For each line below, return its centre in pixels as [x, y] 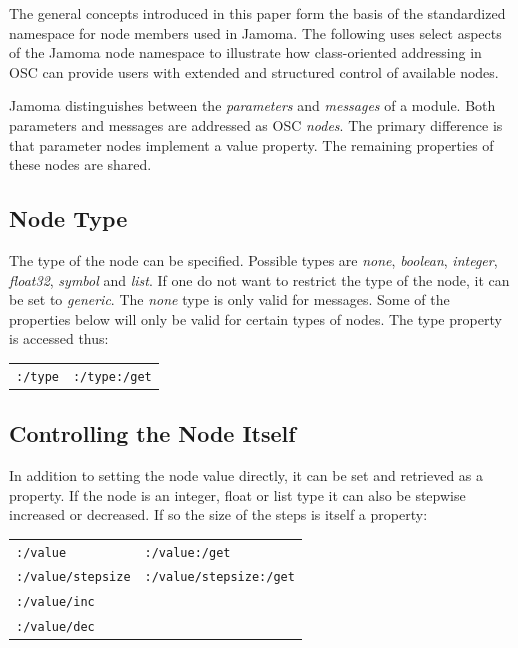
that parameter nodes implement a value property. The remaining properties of [251, 144]
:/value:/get [187, 552]
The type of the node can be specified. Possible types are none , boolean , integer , [253, 259]
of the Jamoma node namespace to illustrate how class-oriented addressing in [245, 52]
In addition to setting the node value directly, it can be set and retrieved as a [246, 475]
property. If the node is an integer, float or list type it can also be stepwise [237, 494]
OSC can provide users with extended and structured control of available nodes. [254, 71]
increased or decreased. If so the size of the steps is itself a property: [218, 514]
